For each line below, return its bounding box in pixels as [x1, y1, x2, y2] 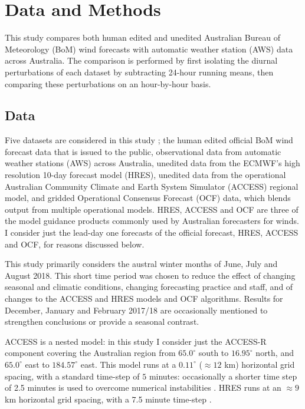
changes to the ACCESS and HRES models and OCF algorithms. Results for [5, 292, 283, 305]
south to [198, 347, 229, 359]
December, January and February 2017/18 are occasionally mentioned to [5, 304, 268, 316]
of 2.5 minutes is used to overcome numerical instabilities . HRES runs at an [5, 381, 281, 394]
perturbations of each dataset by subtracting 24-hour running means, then [5, 65, 274, 78]
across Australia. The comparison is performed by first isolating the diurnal [5, 54, 278, 67]
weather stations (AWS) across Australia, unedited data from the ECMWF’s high [5, 157, 300, 169]
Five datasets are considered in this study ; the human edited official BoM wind [5, 134, 293, 146]
